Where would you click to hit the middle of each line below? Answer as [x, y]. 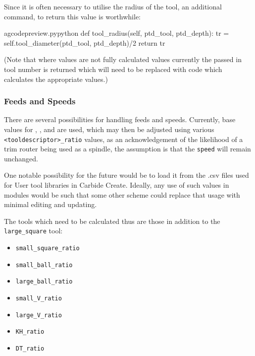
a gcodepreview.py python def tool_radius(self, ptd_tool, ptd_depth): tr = [117, 33]
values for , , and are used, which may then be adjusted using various [109, 129]
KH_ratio [30, 332]
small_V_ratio [39, 299]
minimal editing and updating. [51, 204]
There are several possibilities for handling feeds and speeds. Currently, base [120, 119]
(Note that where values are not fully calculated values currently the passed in [123, 59]
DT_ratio [30, 349]
